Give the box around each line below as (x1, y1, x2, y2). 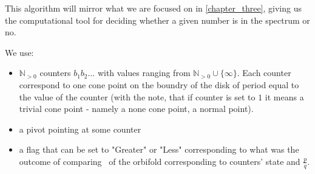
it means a (265, 90, 304, 103)
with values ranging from (97, 66, 191, 79)
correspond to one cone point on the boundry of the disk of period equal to (19, 78, 299, 91)
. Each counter (237, 66, 291, 79)
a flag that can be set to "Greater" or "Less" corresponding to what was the (19, 143, 299, 156)
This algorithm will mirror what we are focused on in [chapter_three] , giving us (5, 2, 302, 14)
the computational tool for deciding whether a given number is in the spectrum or (5, 13, 310, 26)
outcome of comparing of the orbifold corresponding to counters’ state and (19, 155, 300, 167)
